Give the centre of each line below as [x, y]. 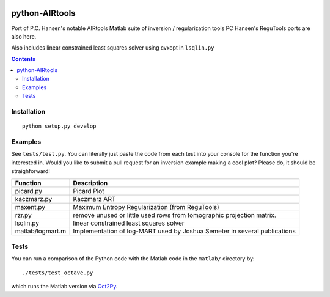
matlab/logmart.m [41, 231]
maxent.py [30, 207]
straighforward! [31, 171]
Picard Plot [89, 191]
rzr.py [23, 215]
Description [90, 183]
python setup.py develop [59, 126]
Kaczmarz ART [94, 199]
